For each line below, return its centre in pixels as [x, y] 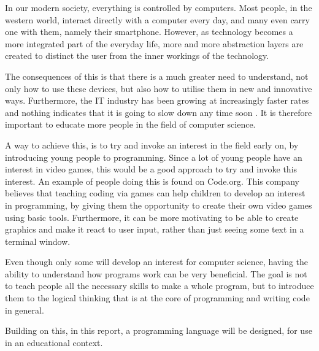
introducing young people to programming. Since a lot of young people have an [154, 157]
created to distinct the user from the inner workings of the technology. [137, 56]
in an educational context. [54, 342]
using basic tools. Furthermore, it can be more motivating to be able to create [152, 217]
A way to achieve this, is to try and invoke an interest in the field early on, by [152, 145]
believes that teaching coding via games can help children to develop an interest [155, 193]
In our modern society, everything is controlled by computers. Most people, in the [159, 7]
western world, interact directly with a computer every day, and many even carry [157, 19]
